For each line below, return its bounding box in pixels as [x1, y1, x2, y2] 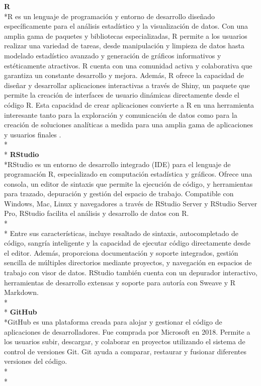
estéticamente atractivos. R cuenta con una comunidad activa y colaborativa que [4, 60, 252, 70]
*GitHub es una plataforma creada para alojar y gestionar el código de [4, 317, 222, 327]
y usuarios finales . [4, 129, 61, 139]
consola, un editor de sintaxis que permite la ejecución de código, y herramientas [4, 178, 253, 189]
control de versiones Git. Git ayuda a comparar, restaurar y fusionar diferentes [4, 346, 247, 356]
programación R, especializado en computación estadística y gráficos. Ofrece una [4, 169, 252, 179]
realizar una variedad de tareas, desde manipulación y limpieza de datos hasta [4, 40, 245, 51]
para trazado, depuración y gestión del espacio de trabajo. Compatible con [4, 188, 234, 199]
